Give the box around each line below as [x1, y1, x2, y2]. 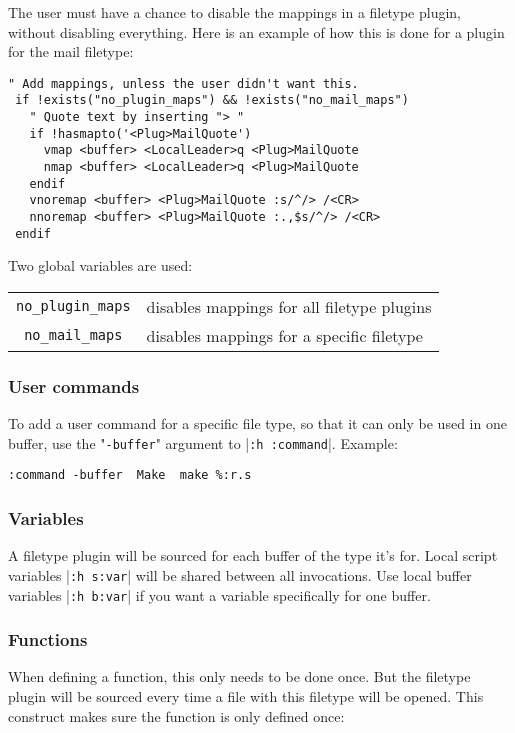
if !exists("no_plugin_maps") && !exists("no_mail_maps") [15, 93, 409, 108]
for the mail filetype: [8, 41, 134, 62]
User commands [8, 373, 140, 398]
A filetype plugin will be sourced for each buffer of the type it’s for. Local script [8, 545, 498, 566]
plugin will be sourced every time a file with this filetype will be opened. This [8, 686, 484, 706]
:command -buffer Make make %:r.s [8, 468, 252, 483]
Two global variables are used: [8, 255, 193, 276]
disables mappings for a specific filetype [146, 323, 423, 347]
